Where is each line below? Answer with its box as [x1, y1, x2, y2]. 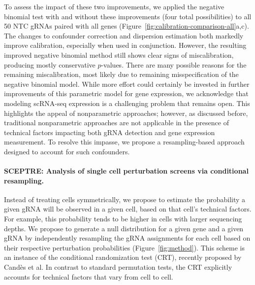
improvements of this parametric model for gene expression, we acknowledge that [4, 88, 249, 99]
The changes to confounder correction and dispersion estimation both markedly [4, 30, 244, 40]
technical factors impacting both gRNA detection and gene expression [4, 127, 215, 137]
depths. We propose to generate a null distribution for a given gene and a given [4, 223, 244, 233]
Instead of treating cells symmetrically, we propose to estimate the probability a [4, 194, 246, 204]
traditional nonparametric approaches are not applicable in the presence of [4, 117, 229, 128]
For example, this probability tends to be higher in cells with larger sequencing [4, 214, 242, 224]
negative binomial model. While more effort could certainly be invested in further [4, 78, 250, 89]
